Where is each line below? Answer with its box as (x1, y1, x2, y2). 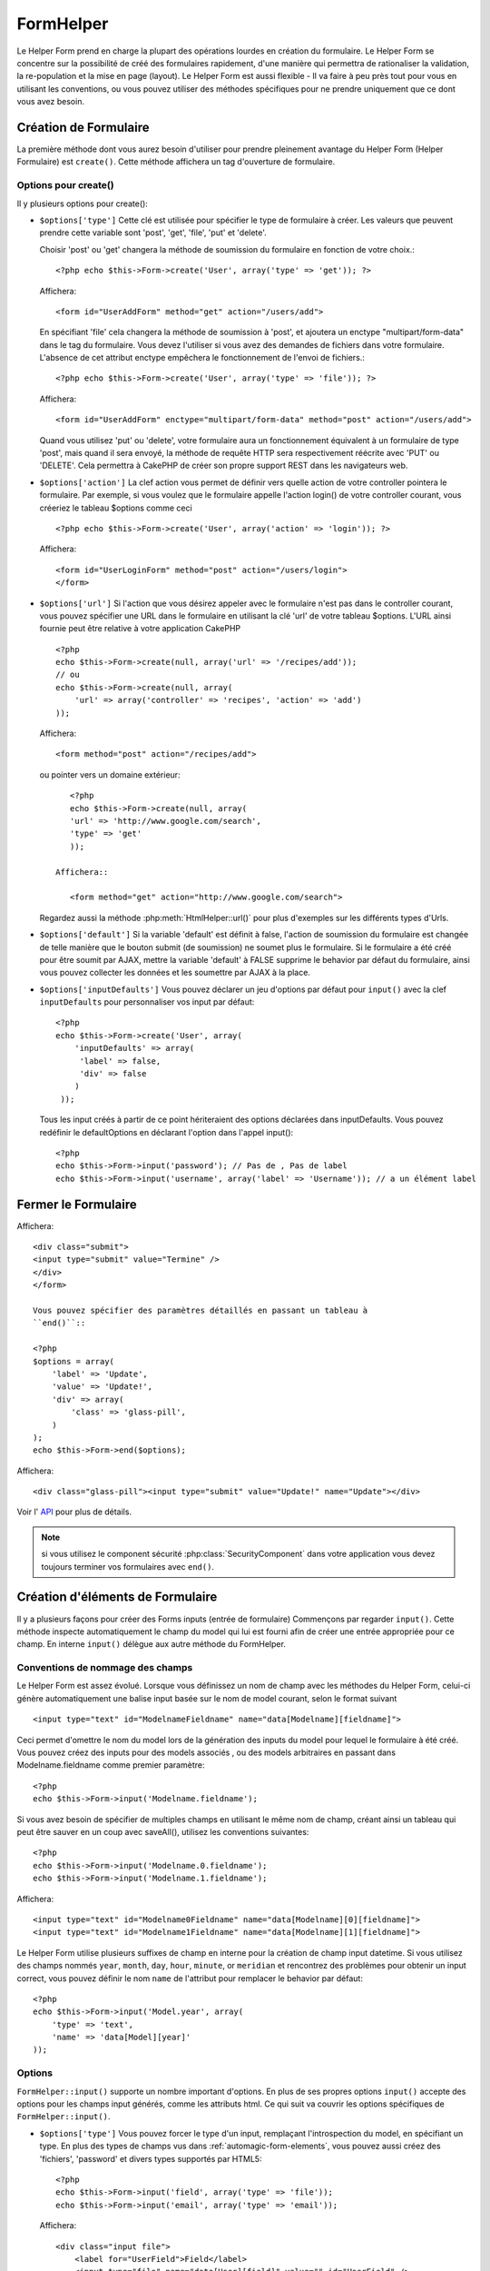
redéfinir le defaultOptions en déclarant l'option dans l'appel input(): (39, 1126, 294, 1137)
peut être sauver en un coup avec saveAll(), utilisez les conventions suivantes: (16, 1827, 309, 1837)
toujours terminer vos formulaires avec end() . (41, 1561, 215, 1572)
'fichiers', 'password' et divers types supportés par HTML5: (39, 2153, 262, 2164)
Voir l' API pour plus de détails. (16, 1506, 132, 1517)
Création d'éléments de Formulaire (16, 1590, 218, 1605)
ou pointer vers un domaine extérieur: (39, 769, 181, 780)
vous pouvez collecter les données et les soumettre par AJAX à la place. (39, 967, 310, 978)
